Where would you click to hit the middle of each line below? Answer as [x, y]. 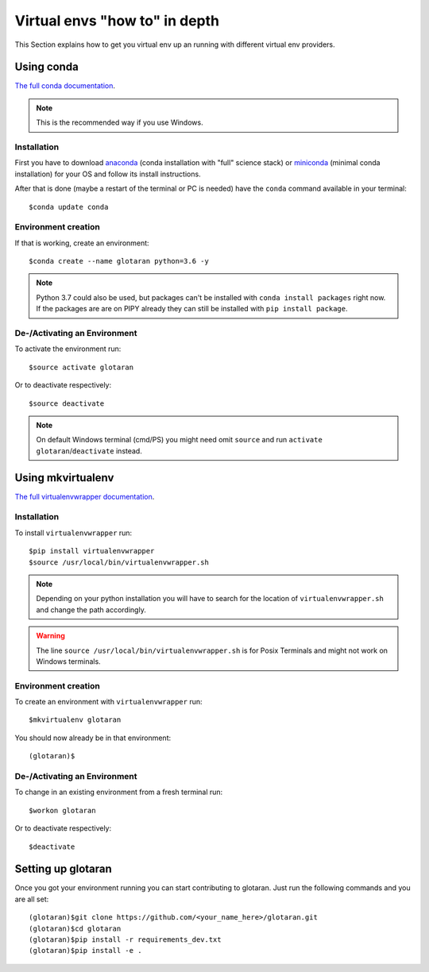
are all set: [32, 899]
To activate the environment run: [68, 349]
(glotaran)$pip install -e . [85, 951]
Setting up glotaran [64, 869]
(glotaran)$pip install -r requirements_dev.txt [125, 940]
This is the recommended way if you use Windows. [120, 122]
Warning [50, 636]
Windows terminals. [68, 661]
